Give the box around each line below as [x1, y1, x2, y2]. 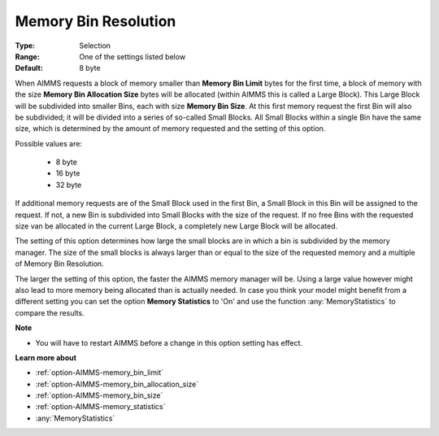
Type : [15, 41, 36, 50]
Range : [15, 51, 40, 61]
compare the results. [15, 307, 85, 317]
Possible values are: [15, 138, 83, 148]
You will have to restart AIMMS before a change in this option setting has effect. [35, 338, 303, 347]
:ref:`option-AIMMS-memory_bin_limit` [35, 368, 164, 377]
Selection [79, 41, 111, 50]
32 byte [55, 180, 82, 190]
